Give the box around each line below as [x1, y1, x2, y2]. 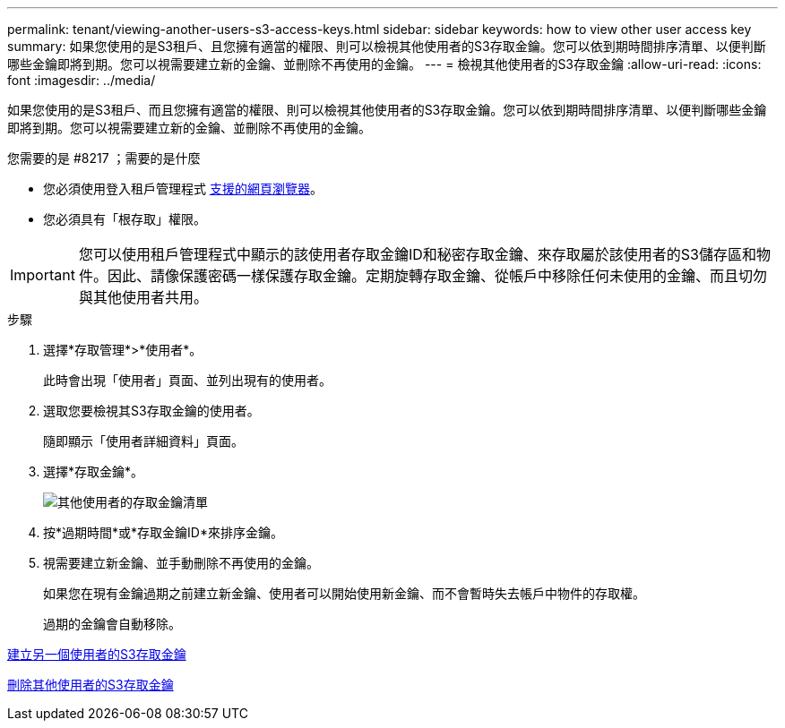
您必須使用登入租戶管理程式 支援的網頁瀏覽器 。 [43, 181, 323, 196]
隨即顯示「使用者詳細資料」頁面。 [43, 433, 244, 449]
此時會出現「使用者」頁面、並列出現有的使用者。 [43, 373, 332, 388]
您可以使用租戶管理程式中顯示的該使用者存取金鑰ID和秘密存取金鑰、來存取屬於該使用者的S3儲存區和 [78, 245, 756, 263]
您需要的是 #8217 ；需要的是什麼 [7, 150, 201, 166]
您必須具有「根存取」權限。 [43, 211, 206, 227]
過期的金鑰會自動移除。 [43, 616, 181, 631]
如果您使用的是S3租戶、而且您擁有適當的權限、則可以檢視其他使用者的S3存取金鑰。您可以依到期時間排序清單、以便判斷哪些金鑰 [7, 102, 767, 117]
